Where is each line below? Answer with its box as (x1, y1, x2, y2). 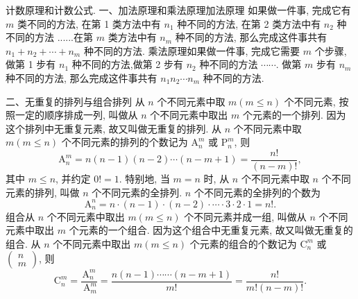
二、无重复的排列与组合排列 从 (6, 94, 145, 108)
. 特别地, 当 (119, 171, 170, 185)
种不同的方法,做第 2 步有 (71, 57, 183, 71)
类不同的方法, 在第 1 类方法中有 (17, 16, 161, 31)
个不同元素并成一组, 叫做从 (184, 209, 307, 223)
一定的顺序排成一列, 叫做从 (15, 108, 138, 122)
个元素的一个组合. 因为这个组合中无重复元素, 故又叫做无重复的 (69, 223, 353, 237)
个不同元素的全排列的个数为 (194, 185, 321, 199)
